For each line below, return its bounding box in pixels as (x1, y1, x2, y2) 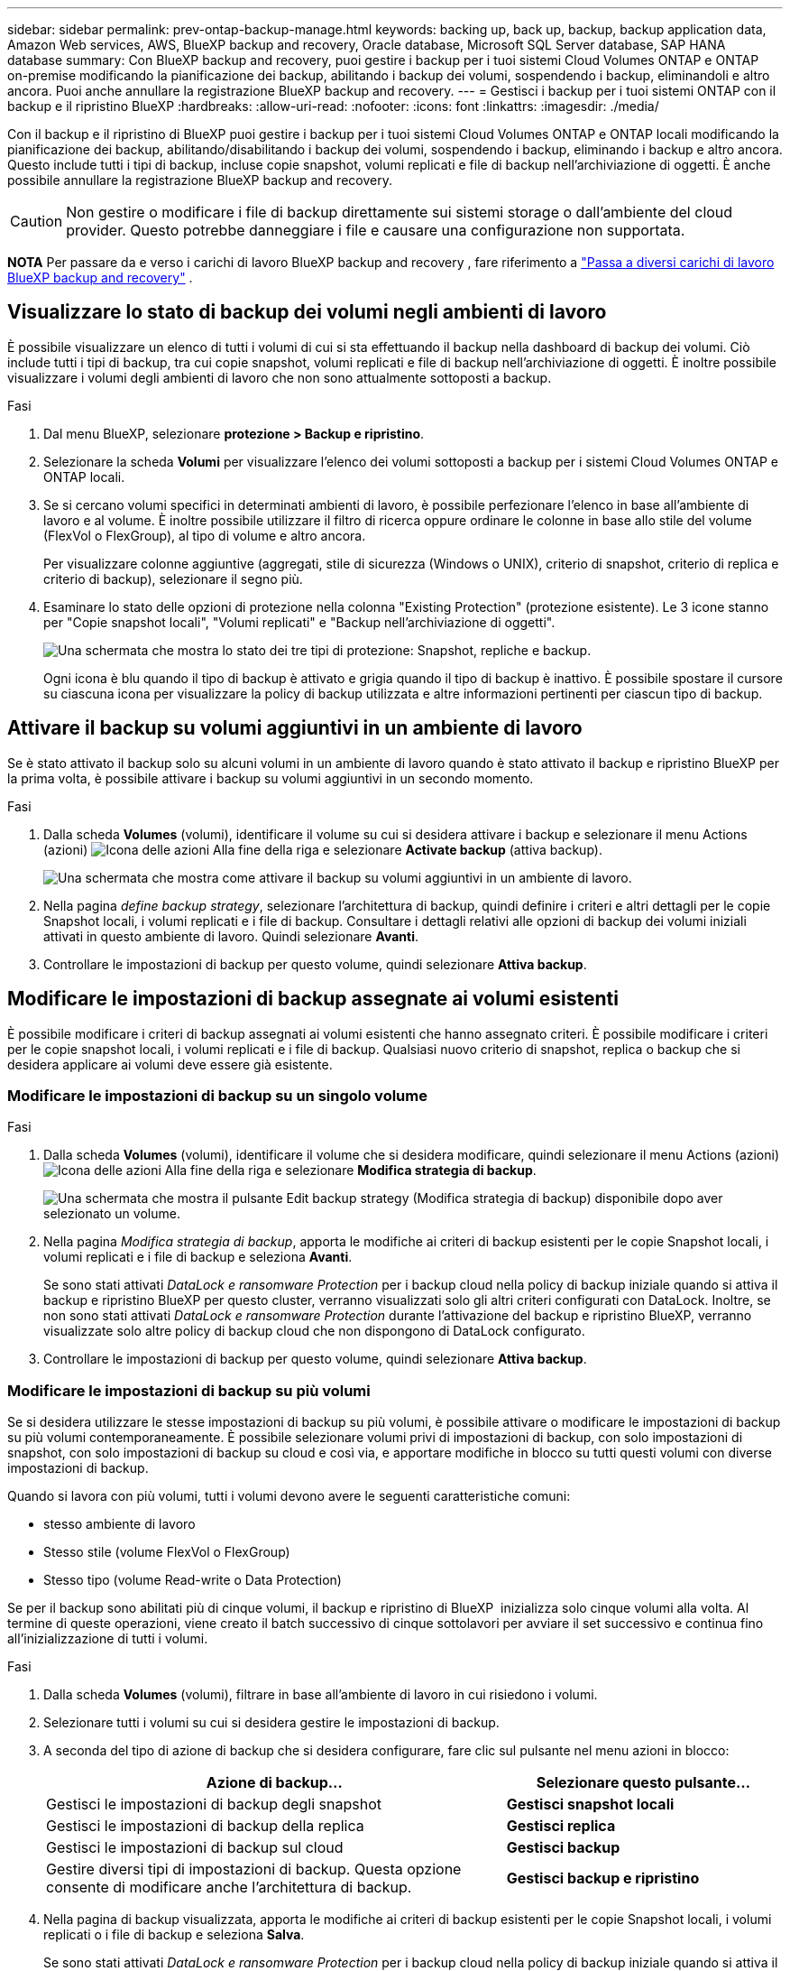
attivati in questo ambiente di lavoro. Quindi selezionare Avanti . (43, 928, 418, 944)
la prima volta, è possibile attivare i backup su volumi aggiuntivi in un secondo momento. (7, 770, 534, 786)
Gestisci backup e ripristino (506, 1869, 700, 1888)
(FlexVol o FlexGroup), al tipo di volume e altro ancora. (43, 527, 366, 543)
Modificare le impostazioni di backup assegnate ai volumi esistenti (7, 987, 619, 1011)
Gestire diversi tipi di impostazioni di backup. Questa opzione (46, 1860, 462, 1879)
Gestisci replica (506, 1817, 616, 1836)
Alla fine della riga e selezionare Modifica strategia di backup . (164, 1162, 537, 1179)
